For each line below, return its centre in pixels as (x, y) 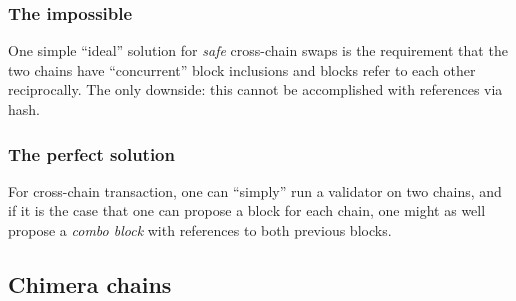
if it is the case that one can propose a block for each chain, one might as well (247, 210)
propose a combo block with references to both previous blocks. (200, 230)
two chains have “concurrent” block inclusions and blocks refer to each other (242, 69)
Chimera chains (90, 283)
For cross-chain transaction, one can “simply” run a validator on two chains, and (255, 190)
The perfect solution (91, 153)
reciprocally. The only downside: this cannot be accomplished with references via (255, 89)
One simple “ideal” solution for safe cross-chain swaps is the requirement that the (258, 50)
